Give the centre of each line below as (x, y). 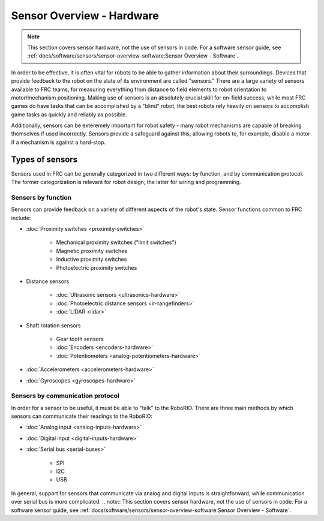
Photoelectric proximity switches (97, 267)
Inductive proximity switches (91, 259)
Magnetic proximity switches (91, 251)
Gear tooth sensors (80, 339)
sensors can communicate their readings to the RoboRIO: (82, 416)
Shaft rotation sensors (53, 325)
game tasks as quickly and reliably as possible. (69, 115)
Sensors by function (41, 197)
